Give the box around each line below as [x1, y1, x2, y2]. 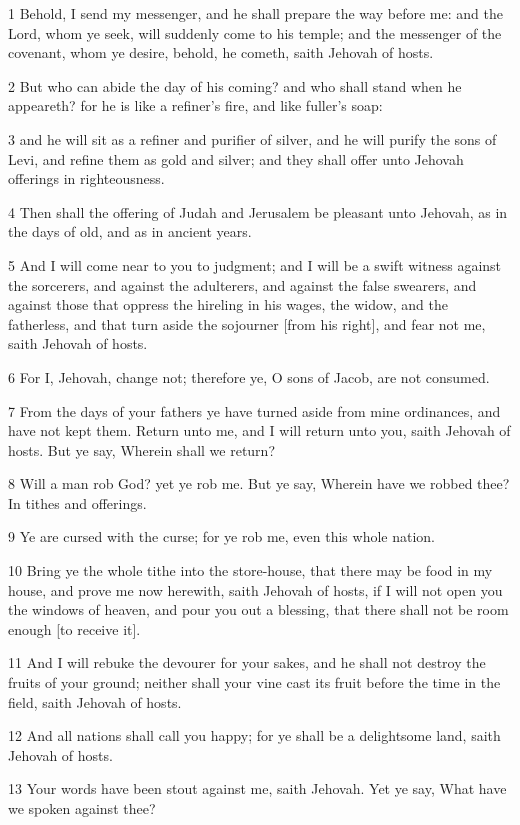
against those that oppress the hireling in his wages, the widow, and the [8, 294, 448, 315]
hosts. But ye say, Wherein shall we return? [8, 439, 275, 460]
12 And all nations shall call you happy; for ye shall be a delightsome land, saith [8, 725, 501, 746]
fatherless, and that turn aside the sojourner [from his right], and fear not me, [8, 313, 486, 334]
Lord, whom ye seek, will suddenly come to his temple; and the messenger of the [8, 22, 502, 43]
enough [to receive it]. [8, 618, 141, 639]
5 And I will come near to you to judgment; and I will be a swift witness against [8, 254, 502, 275]
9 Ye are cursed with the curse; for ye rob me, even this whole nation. [8, 526, 435, 547]
